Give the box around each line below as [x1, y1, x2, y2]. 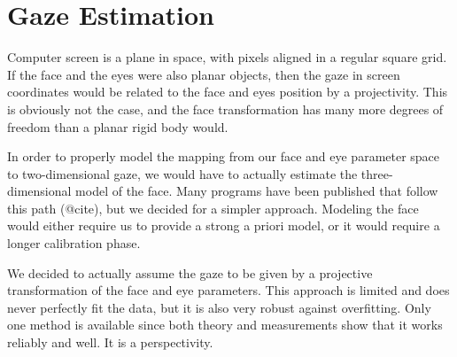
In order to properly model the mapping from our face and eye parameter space [7, 147, 440, 166]
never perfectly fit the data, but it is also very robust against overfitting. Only [7, 298, 431, 316]
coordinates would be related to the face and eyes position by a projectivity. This [7, 82, 448, 101]
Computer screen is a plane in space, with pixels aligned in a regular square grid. [7, 48, 447, 66]
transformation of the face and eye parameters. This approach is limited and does [7, 281, 450, 299]
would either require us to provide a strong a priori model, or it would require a [7, 216, 440, 235]
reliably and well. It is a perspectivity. [7, 333, 213, 352]
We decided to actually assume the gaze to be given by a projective [7, 263, 373, 282]
